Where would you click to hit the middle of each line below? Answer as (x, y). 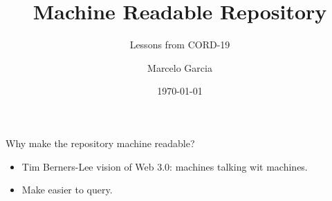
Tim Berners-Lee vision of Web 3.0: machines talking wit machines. (165, 166)
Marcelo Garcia (180, 67)
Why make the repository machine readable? (100, 143)
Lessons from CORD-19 (180, 45)
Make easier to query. (67, 190)
